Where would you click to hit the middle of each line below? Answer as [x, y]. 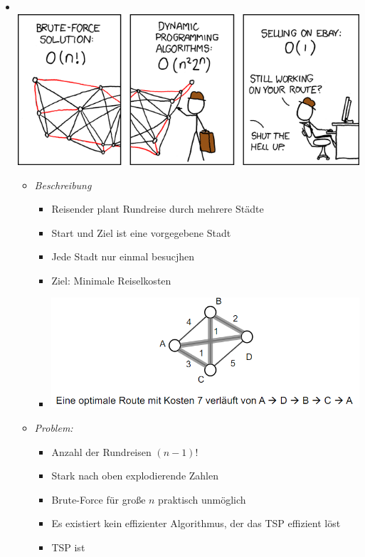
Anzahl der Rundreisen [101, 451]
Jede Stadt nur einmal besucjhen [123, 256]
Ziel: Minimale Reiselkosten [111, 280]
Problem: [54, 428]
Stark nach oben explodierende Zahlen [135, 476]
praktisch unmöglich [202, 499]
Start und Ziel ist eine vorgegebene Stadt [141, 232]
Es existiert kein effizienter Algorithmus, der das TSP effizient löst [196, 523]
